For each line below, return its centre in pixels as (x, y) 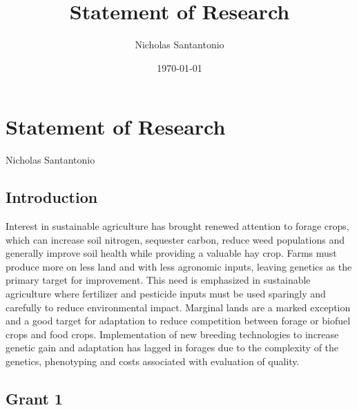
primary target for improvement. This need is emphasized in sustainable (158, 280)
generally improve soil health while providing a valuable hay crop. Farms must (171, 253)
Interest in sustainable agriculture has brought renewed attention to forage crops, (177, 226)
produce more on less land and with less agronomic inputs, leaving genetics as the (179, 266)
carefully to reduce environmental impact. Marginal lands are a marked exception (178, 307)
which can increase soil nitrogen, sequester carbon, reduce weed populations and (175, 239)
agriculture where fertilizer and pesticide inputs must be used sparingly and (166, 294)
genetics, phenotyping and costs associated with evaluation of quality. (153, 361)
